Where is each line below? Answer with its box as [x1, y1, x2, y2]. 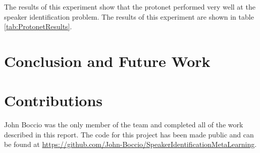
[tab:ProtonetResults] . [4, 21, 72, 32]
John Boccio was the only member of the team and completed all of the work [4, 119, 243, 130]
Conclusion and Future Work [4, 50, 211, 71]
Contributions [4, 90, 103, 111]
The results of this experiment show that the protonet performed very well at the [4, 2, 255, 12]
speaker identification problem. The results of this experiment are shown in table [4, 11, 254, 22]
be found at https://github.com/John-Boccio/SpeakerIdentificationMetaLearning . [4, 139, 257, 149]
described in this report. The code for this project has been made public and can [4, 129, 254, 139]
